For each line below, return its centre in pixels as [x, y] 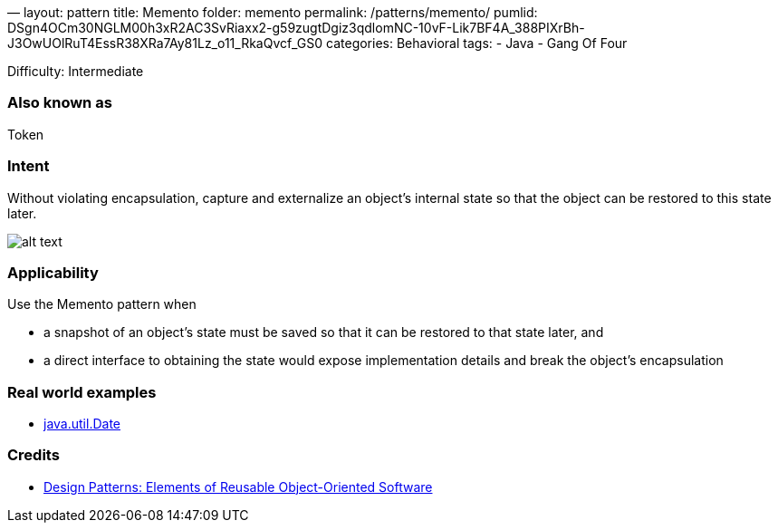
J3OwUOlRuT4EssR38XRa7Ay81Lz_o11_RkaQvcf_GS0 [165, 43]
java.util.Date [82, 424]
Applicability [53, 272]
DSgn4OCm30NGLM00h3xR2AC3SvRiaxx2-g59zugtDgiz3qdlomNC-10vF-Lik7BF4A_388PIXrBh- [296, 28]
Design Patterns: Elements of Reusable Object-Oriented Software [238, 487]
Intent [29, 166]
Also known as [60, 103]
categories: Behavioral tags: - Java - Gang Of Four [477, 43]
